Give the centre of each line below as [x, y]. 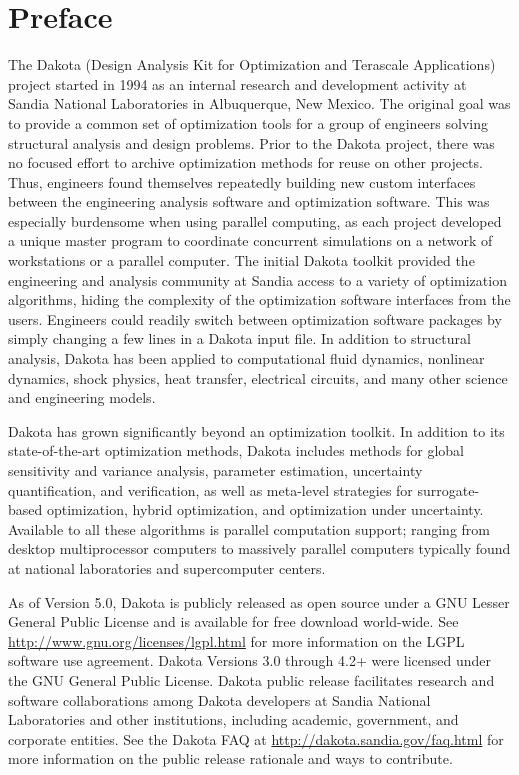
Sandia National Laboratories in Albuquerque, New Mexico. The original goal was [259, 103]
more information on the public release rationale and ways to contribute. [230, 758]
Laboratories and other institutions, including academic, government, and [233, 719]
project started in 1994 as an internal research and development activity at [237, 83]
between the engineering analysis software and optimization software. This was [249, 201]
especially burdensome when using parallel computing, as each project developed [255, 220]
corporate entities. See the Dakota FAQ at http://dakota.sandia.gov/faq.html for [256, 738]
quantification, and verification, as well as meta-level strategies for [210, 489]
